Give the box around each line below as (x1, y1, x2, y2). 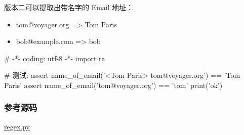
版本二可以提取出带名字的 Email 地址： (4, 2, 134, 12)
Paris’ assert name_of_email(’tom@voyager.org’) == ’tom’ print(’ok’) (4, 79, 223, 90)
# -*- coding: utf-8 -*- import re (4, 53, 105, 63)
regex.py (4, 121, 30, 131)
